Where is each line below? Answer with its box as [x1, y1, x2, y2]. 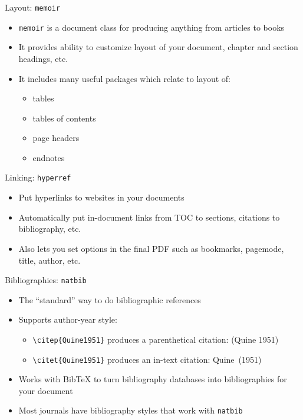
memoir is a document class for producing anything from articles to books [18, 21, 285, 33]
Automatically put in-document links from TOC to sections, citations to [18, 211, 280, 223]
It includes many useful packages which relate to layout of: [18, 72, 230, 84]
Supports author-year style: [18, 313, 117, 326]
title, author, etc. [18, 254, 81, 266]
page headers [32, 132, 80, 144]
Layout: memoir [5, 1, 61, 13]
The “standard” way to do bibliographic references [18, 293, 201, 306]
